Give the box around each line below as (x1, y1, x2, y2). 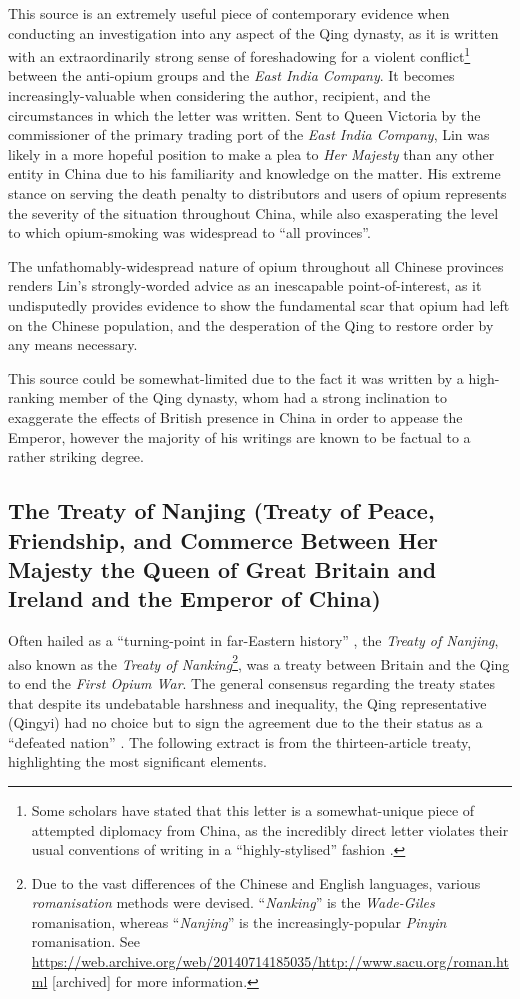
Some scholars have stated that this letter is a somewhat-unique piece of (31, 799, 475, 820)
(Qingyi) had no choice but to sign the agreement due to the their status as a (8, 712, 483, 733)
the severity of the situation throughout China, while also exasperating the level (8, 202, 499, 223)
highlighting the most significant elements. (8, 751, 267, 772)
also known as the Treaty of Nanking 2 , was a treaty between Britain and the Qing (8, 650, 510, 674)
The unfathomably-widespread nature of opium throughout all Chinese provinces (8, 255, 504, 276)
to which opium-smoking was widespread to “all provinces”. (8, 222, 371, 243)
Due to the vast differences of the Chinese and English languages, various (31, 872, 481, 893)
